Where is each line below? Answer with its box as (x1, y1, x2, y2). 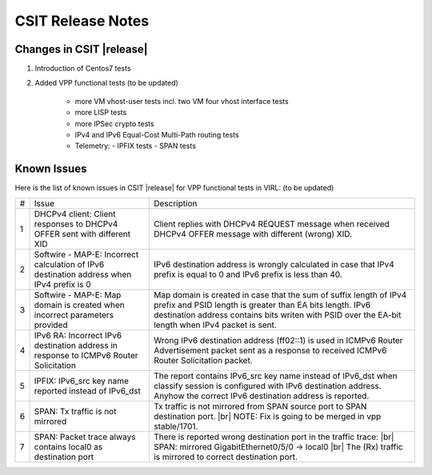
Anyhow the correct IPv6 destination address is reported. (153, 390, 370, 401)
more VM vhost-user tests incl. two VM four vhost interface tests (74, 96, 289, 106)
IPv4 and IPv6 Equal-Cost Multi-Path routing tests (74, 130, 239, 140)
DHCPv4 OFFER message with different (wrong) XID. (153, 228, 353, 239)
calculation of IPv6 (34, 258, 105, 269)
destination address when (34, 269, 132, 280)
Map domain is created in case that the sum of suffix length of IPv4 (153, 289, 407, 300)
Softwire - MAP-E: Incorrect (34, 249, 139, 260)
